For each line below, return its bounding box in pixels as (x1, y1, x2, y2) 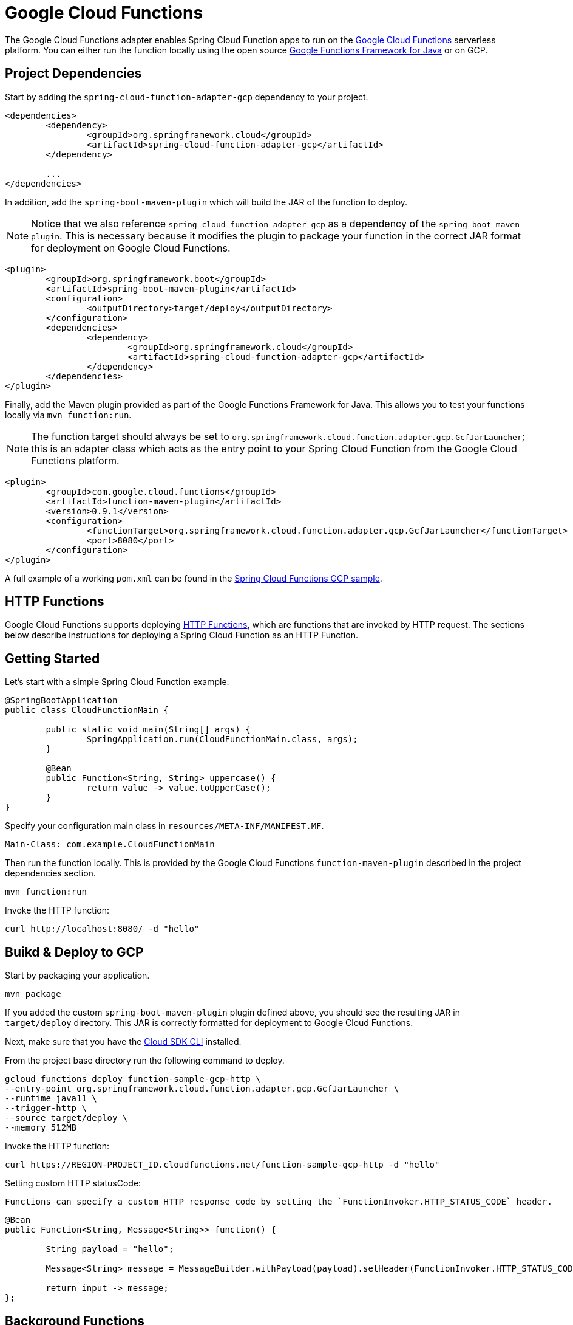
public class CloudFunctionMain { (5, 705, 169, 715)
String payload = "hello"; (46, 1244, 174, 1254)
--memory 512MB (5, 1123, 77, 1133)
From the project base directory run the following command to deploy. (5, 1055, 285, 1066)
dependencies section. (5, 868, 96, 879)
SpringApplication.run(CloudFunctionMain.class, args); (86, 734, 358, 745)
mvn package (5, 989, 61, 999)
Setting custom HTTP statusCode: (5, 1178, 141, 1189)
